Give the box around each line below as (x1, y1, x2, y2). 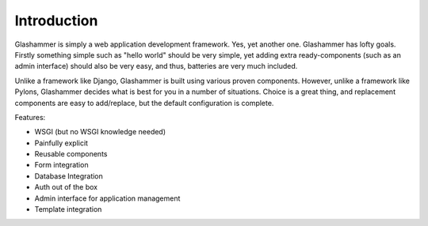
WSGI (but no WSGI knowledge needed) (34, 127, 166, 137)
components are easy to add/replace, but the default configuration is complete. (14, 98, 274, 107)
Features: (14, 112, 46, 122)
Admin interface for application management (34, 194, 181, 203)
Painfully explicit (34, 138, 89, 148)
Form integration (34, 160, 89, 170)
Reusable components (34, 149, 108, 159)
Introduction (14, 12, 98, 29)
